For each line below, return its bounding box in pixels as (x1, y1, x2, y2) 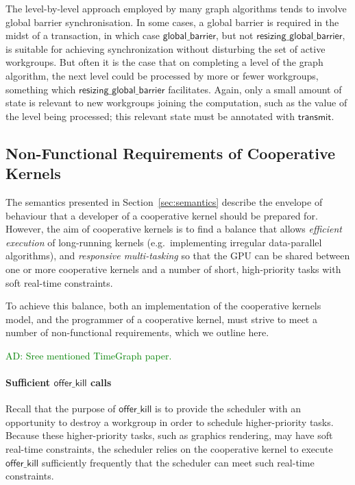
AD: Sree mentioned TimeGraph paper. (5, 348, 172, 362)
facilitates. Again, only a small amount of (168, 82, 342, 96)
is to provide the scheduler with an (155, 401, 302, 416)
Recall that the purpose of (5, 401, 116, 416)
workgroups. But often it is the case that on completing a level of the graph (5, 55, 323, 69)
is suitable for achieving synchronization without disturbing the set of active (5, 41, 326, 56)
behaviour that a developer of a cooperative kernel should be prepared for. (5, 208, 318, 222)
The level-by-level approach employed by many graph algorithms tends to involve (5, 1, 347, 15)
